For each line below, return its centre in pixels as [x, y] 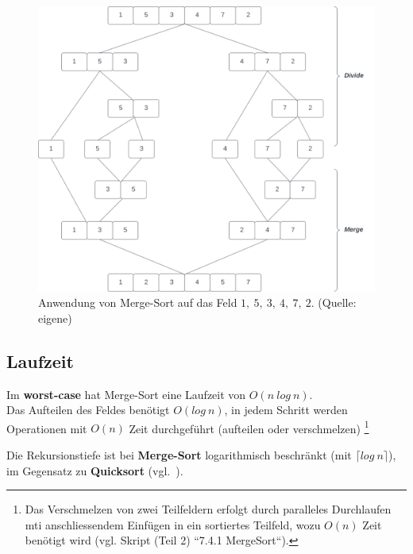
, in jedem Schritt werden [286, 410]
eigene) [55, 318]
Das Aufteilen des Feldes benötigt [88, 410]
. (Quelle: [334, 302]
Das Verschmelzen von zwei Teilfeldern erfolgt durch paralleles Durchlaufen [208, 509]
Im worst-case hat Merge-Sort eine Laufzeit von [126, 394]
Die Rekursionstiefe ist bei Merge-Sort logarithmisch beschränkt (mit [179, 455]
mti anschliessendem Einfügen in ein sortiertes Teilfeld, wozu [173, 524]
